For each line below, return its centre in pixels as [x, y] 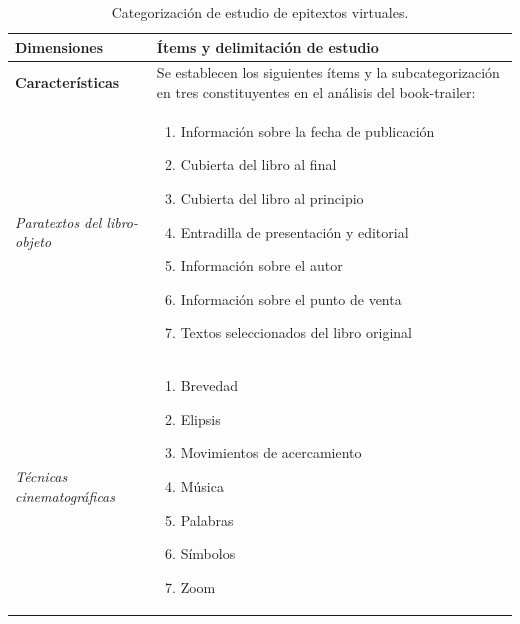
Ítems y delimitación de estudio [267, 46]
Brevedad [209, 385]
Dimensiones [59, 46]
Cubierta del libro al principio [272, 198]
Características [67, 82]
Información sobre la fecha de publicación [307, 130]
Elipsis [200, 418]
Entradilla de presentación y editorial [294, 231]
